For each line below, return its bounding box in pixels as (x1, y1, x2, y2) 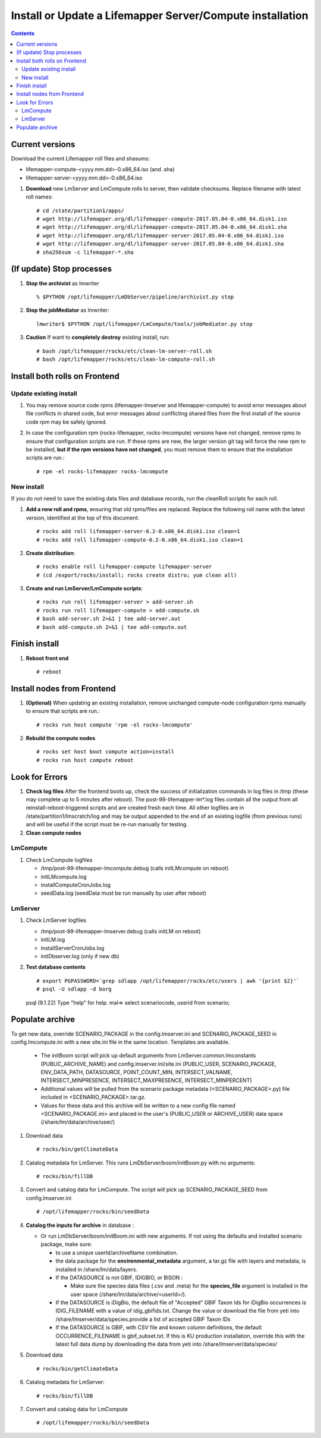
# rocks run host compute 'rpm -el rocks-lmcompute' (36, 721, 193, 728)
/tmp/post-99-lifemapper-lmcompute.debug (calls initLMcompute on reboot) (40, 865, 229, 872)
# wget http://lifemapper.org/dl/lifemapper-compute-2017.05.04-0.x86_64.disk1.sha (36, 224, 288, 231)
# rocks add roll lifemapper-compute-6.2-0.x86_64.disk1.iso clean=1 (36, 536, 244, 543)
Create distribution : (26, 549, 75, 556)
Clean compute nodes (26, 829, 81, 836)
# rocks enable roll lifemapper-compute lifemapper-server (36, 564, 212, 570)
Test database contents (26, 964, 86, 971)
